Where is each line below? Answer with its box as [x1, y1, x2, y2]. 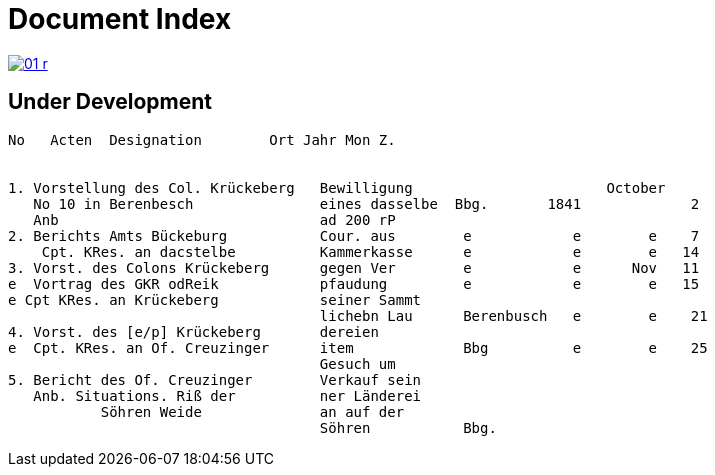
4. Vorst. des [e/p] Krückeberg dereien [8, 323, 379, 340]
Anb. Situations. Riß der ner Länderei [33, 387, 422, 404]
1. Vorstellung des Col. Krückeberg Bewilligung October [8, 179, 666, 196]
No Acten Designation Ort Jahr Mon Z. [8, 131, 396, 148]
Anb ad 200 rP [33, 211, 396, 228]
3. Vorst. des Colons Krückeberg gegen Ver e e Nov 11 [8, 259, 700, 276]
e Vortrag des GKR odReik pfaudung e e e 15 [8, 275, 700, 292]
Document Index [8, 2, 232, 36]
